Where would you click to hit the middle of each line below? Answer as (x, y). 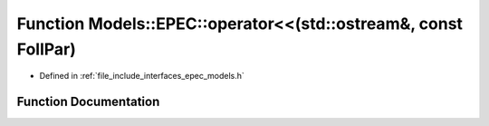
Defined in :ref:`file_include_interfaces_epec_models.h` (142, 76)
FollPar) (46, 49)
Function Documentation (88, 102)
